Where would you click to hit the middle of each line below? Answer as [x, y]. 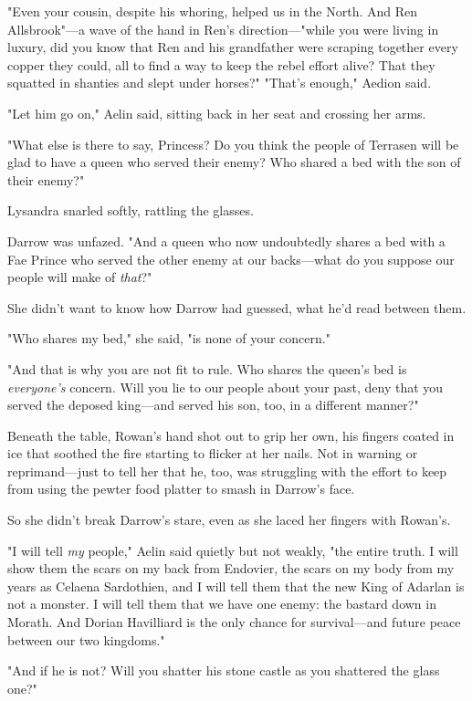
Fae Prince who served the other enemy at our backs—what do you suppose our [231, 259]
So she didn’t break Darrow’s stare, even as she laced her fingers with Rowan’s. [229, 520]
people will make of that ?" [80, 277]
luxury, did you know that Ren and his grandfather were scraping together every [233, 47]
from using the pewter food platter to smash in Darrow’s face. [181, 489]
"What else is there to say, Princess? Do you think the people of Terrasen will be [233, 144]
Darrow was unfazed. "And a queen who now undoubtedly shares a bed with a [226, 241]
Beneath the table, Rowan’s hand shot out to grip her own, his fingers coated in [231, 435]
